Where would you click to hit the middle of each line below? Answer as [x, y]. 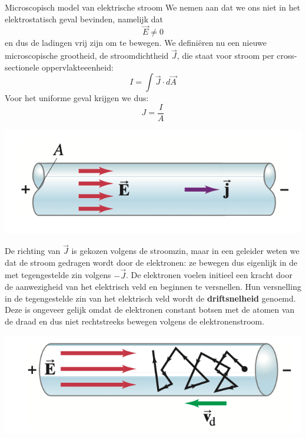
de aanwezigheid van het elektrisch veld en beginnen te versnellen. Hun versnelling [153, 287]
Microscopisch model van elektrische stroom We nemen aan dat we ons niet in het [153, 7]
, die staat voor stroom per [225, 56]
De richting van [33, 251]
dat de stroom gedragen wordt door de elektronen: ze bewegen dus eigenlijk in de [151, 262]
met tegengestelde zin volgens [58, 275]
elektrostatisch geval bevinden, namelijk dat [84, 19]
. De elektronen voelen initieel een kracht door [209, 275]
